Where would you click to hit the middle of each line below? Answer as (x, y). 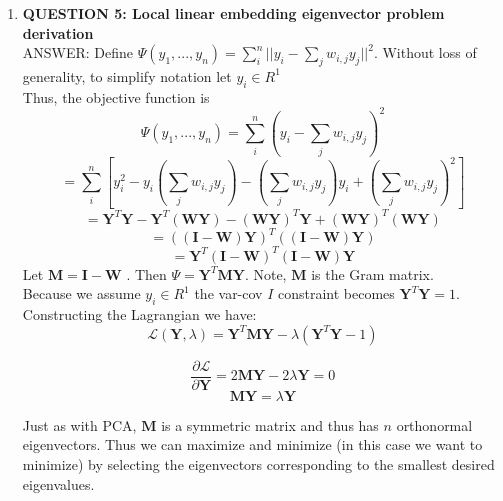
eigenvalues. (58, 483)
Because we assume (81, 293)
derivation (58, 32)
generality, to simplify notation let (127, 75)
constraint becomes (336, 293)
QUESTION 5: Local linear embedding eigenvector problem (233, 13)
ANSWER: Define (78, 52)
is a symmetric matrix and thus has (270, 424)
